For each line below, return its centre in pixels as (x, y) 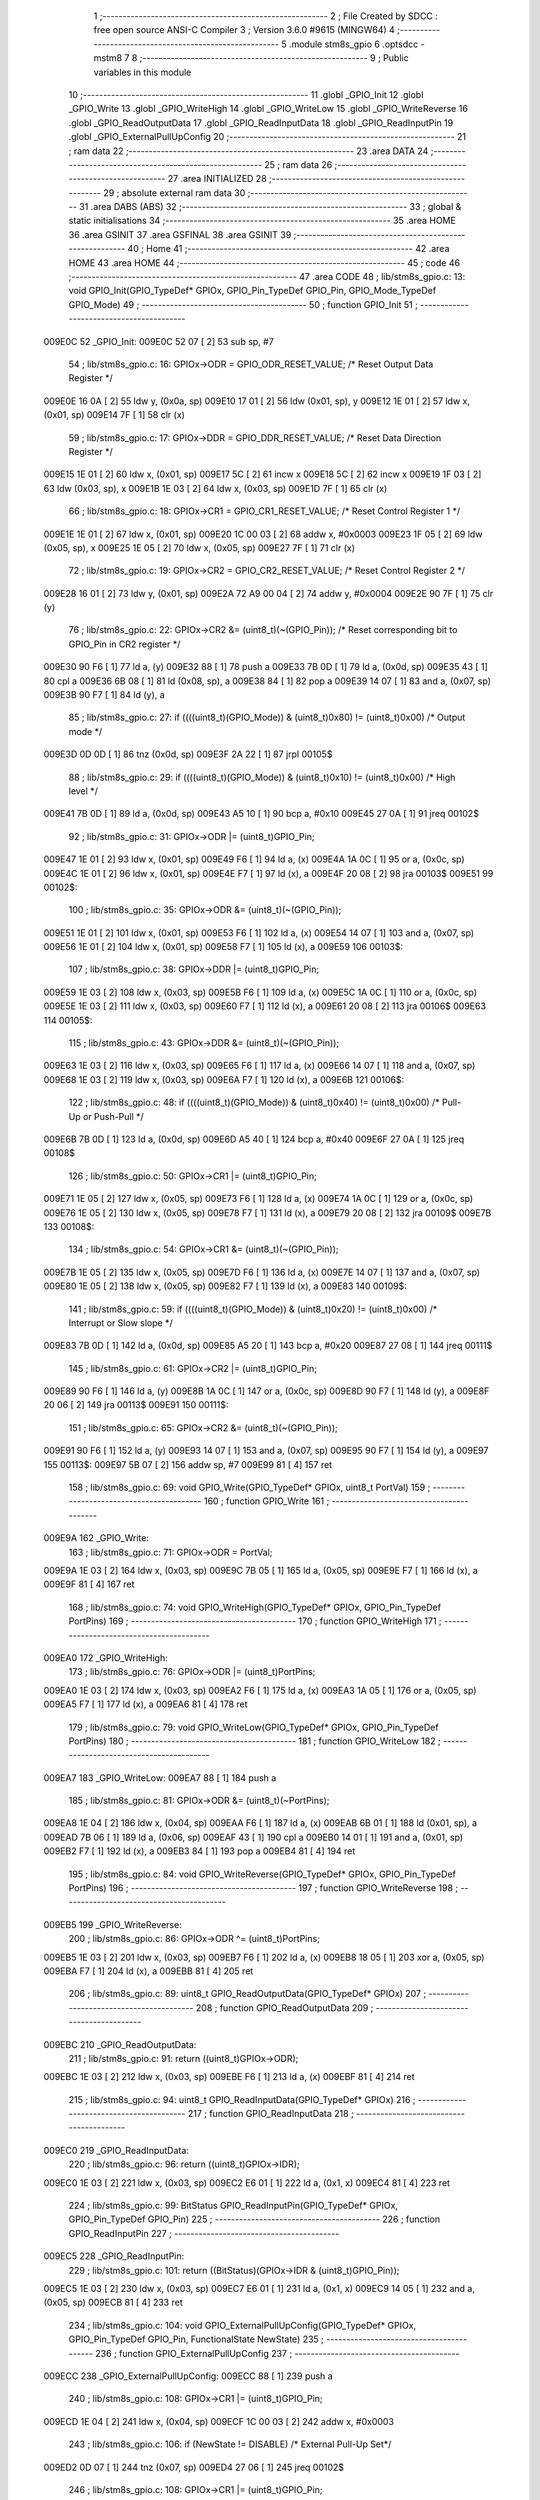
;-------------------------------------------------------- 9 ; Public (274, 58)
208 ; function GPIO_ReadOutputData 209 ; (284, 2007)
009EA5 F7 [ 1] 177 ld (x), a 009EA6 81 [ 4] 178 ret (146, 1704)
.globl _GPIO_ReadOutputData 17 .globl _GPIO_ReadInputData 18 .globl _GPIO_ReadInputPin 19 (261, 122)
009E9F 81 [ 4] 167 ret (89, 1584)
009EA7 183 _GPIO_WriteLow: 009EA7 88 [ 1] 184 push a (160, 1777)
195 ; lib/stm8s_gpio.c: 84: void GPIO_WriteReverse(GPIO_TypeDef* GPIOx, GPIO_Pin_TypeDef (262, 1874)
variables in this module (142, 72)
